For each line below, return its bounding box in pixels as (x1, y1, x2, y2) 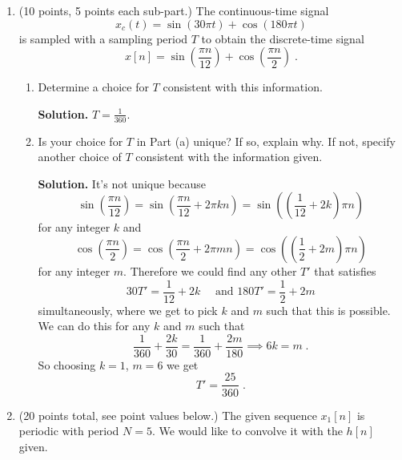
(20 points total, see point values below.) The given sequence (18, 406, 317, 423)
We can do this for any (38, 317, 151, 334)
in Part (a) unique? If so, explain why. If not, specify (136, 132, 396, 149)
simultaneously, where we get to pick (38, 301, 218, 318)
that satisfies (314, 262, 376, 279)
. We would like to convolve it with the (151, 422, 343, 439)
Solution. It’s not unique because (38, 175, 206, 192)
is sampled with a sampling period (18, 30, 188, 46)
